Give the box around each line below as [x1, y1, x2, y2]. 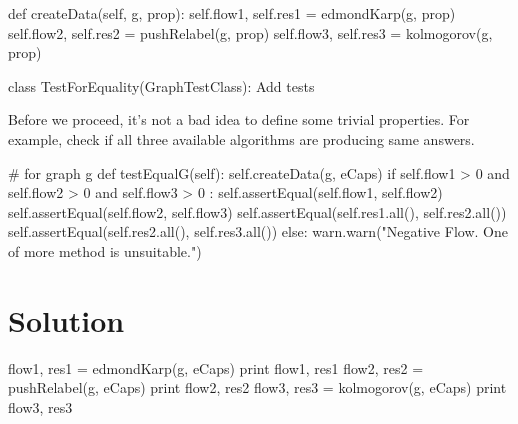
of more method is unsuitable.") [8, 240, 202, 261]
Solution [8, 299, 125, 340]
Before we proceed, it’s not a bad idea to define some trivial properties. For [8, 109, 470, 130]
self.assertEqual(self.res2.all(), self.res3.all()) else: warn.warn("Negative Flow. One [8, 221, 508, 242]
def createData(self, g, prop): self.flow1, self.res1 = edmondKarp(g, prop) [8, 3, 456, 23]
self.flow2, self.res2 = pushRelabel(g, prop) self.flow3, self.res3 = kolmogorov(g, [8, 22, 493, 43]
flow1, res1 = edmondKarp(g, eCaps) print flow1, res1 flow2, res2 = [8, 357, 424, 378]
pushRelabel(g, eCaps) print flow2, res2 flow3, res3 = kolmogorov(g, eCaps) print [8, 377, 507, 398]
